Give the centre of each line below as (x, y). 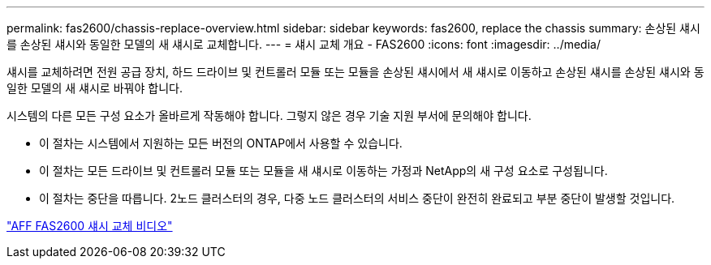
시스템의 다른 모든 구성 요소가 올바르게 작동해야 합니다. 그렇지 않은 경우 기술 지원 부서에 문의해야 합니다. (269, 115)
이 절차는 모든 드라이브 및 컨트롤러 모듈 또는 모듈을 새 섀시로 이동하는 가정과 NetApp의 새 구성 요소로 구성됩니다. (323, 171)
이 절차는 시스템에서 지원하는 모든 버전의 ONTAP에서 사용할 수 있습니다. (221, 143)
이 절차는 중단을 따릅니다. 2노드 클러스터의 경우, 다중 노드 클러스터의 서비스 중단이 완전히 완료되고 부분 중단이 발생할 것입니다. (357, 198)
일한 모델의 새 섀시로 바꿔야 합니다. (95, 88)
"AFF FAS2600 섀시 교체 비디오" (90, 226)
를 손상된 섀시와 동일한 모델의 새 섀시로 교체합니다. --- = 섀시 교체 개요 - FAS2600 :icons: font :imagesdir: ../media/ (304, 44)
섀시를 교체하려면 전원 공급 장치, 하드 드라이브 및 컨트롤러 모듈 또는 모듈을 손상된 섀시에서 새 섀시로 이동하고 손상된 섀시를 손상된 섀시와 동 (355, 72)
